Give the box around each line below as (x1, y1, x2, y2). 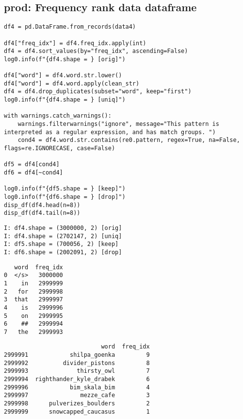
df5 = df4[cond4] (4, 161, 60, 168)
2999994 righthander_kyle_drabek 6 (4, 376, 150, 383)
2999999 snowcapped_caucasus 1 (4, 408, 150, 415)
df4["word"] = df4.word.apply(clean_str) (4, 80, 140, 87)
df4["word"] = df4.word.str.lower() (4, 72, 122, 79)
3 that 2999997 (4, 296, 63, 303)
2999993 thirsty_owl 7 (4, 367, 150, 375)
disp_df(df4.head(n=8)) (4, 201, 81, 209)
